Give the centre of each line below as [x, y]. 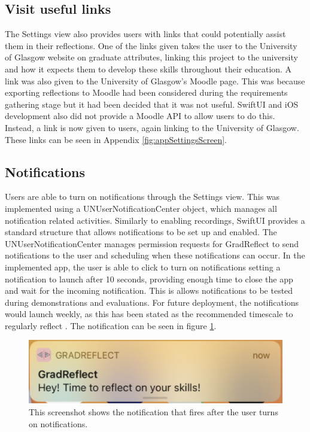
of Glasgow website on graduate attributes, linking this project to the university [151, 57]
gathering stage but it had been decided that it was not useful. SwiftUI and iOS [152, 104]
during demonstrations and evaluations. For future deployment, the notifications [152, 302]
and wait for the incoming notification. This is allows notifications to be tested [149, 290]
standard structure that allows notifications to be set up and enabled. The [141, 232]
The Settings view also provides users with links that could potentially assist [145, 34]
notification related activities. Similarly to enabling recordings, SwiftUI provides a [155, 220]
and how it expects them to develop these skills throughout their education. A [148, 69]
